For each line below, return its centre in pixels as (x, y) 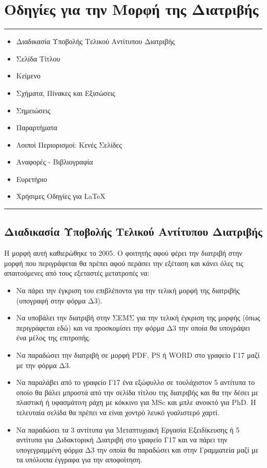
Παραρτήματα (37, 127)
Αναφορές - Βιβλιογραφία (55, 162)
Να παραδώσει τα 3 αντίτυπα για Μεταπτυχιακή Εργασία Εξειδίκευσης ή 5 (128, 429)
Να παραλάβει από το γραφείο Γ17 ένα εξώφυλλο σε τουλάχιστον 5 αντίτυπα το (135, 382)
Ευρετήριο (32, 179)
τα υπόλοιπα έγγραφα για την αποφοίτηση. (79, 460)
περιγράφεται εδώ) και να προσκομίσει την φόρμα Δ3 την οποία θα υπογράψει (133, 327)
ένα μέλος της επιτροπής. (53, 338)
